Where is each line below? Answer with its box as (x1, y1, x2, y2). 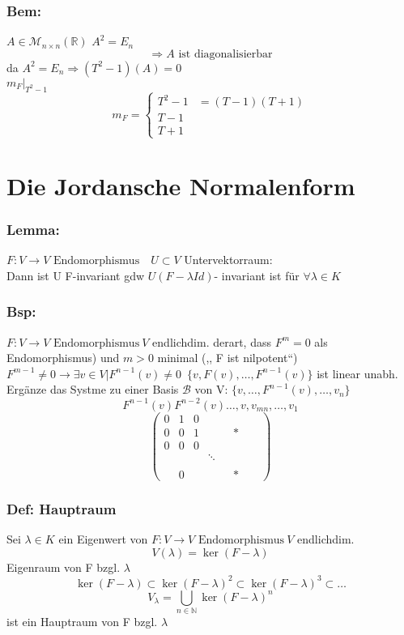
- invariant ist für (214, 266, 300, 283)
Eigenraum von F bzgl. (6, 558, 121, 575)
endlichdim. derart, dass (152, 333, 271, 350)
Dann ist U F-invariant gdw (6, 266, 145, 283)
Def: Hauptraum (6, 498, 117, 518)
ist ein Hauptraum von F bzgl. (6, 613, 158, 630)
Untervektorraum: (184, 251, 273, 268)
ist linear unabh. (317, 364, 398, 381)
